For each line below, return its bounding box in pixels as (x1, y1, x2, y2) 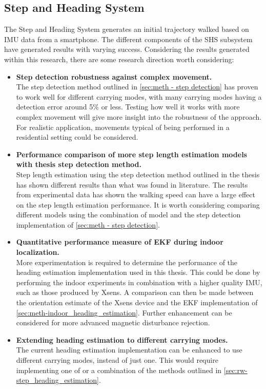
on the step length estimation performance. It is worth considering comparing (16, 199, 260, 210)
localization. (16, 247, 59, 257)
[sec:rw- (223, 364, 248, 375)
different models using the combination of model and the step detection (16, 209, 241, 220)
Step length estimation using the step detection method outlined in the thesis (16, 169, 260, 179)
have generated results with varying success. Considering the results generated (4, 44, 250, 54)
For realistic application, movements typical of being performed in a (16, 121, 230, 132)
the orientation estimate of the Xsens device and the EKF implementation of (16, 297, 258, 308)
